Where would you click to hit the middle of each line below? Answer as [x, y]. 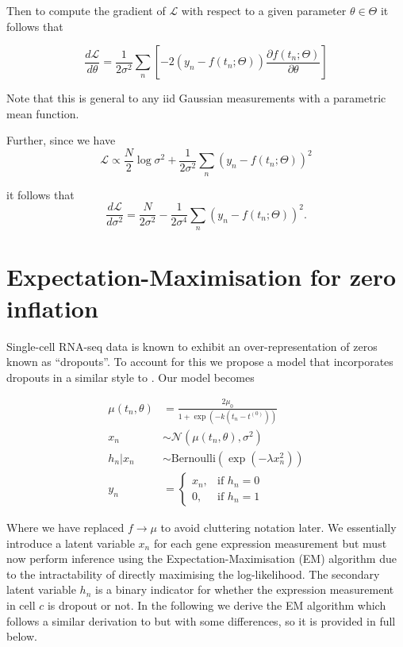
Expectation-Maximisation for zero [201, 277]
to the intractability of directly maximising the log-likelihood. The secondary [193, 574]
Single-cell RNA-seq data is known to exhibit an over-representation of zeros [192, 346]
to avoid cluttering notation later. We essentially [278, 528]
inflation [52, 308]
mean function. [43, 113]
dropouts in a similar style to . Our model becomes [130, 377]
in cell [21, 605]
